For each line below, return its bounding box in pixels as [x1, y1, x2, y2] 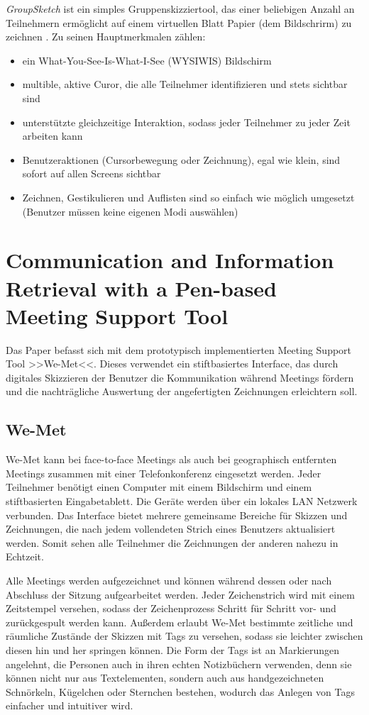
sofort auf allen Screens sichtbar [22, 166, 161, 181]
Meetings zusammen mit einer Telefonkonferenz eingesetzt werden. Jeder [6, 465, 321, 480]
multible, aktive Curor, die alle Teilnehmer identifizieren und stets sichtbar [22, 77, 348, 92]
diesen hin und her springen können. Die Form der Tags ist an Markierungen [6, 642, 339, 657]
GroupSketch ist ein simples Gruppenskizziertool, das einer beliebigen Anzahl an [6, 1, 355, 16]
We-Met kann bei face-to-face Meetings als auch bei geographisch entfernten [6, 452, 337, 467]
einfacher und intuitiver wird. [6, 698, 133, 713]
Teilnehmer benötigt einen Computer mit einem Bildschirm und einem [6, 480, 312, 494]
